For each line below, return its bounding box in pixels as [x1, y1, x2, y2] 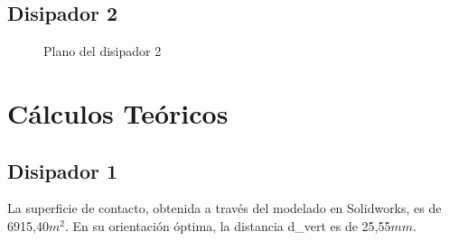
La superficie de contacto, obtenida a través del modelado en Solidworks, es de [7, 199, 442, 218]
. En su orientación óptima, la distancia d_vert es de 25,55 [64, 216, 391, 235]
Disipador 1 [7, 156, 118, 184]
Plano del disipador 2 [43, 42, 162, 60]
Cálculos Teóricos [7, 94, 229, 131]
